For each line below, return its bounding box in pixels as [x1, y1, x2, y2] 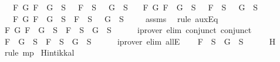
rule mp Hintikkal [4, 46, 75, 59]
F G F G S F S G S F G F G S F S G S [12, 1, 258, 13]
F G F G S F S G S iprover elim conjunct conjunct [4, 24, 252, 36]
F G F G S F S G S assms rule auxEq [12, 12, 218, 24]
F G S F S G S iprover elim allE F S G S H [4, 35, 276, 47]
